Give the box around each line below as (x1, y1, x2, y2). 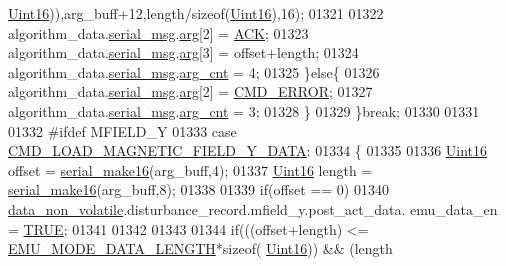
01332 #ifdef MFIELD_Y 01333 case (8, 120, 237, 141)
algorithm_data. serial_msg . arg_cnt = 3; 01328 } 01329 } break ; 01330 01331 (8, 100, 480, 121)
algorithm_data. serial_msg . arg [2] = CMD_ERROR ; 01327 (8, 81, 373, 102)
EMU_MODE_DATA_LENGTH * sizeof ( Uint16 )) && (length (8, 238, 393, 259)
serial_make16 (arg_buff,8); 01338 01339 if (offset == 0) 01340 (8, 179, 389, 200)
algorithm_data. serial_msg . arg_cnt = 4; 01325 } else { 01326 (8, 61, 380, 82)
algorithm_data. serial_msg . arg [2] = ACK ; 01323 (8, 22, 309, 43)
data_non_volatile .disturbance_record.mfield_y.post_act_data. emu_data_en (8, 198, 498, 219)
